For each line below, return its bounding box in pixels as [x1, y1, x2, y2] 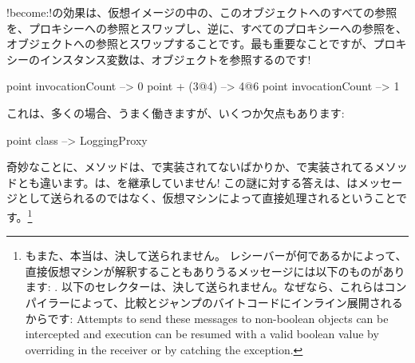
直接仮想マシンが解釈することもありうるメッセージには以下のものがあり [25, 262, 405, 279]
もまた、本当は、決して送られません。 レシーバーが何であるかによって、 [25, 247, 407, 264]
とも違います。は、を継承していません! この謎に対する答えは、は [17, 174, 358, 190]
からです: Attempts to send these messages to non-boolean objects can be [25, 309, 389, 326]
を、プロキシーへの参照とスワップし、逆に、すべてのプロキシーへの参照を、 [6, 19, 408, 36]
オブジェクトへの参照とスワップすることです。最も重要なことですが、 [6, 35, 373, 52]
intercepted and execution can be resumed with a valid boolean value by [25, 325, 379, 342]
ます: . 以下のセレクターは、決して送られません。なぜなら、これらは [25, 278, 385, 295]
